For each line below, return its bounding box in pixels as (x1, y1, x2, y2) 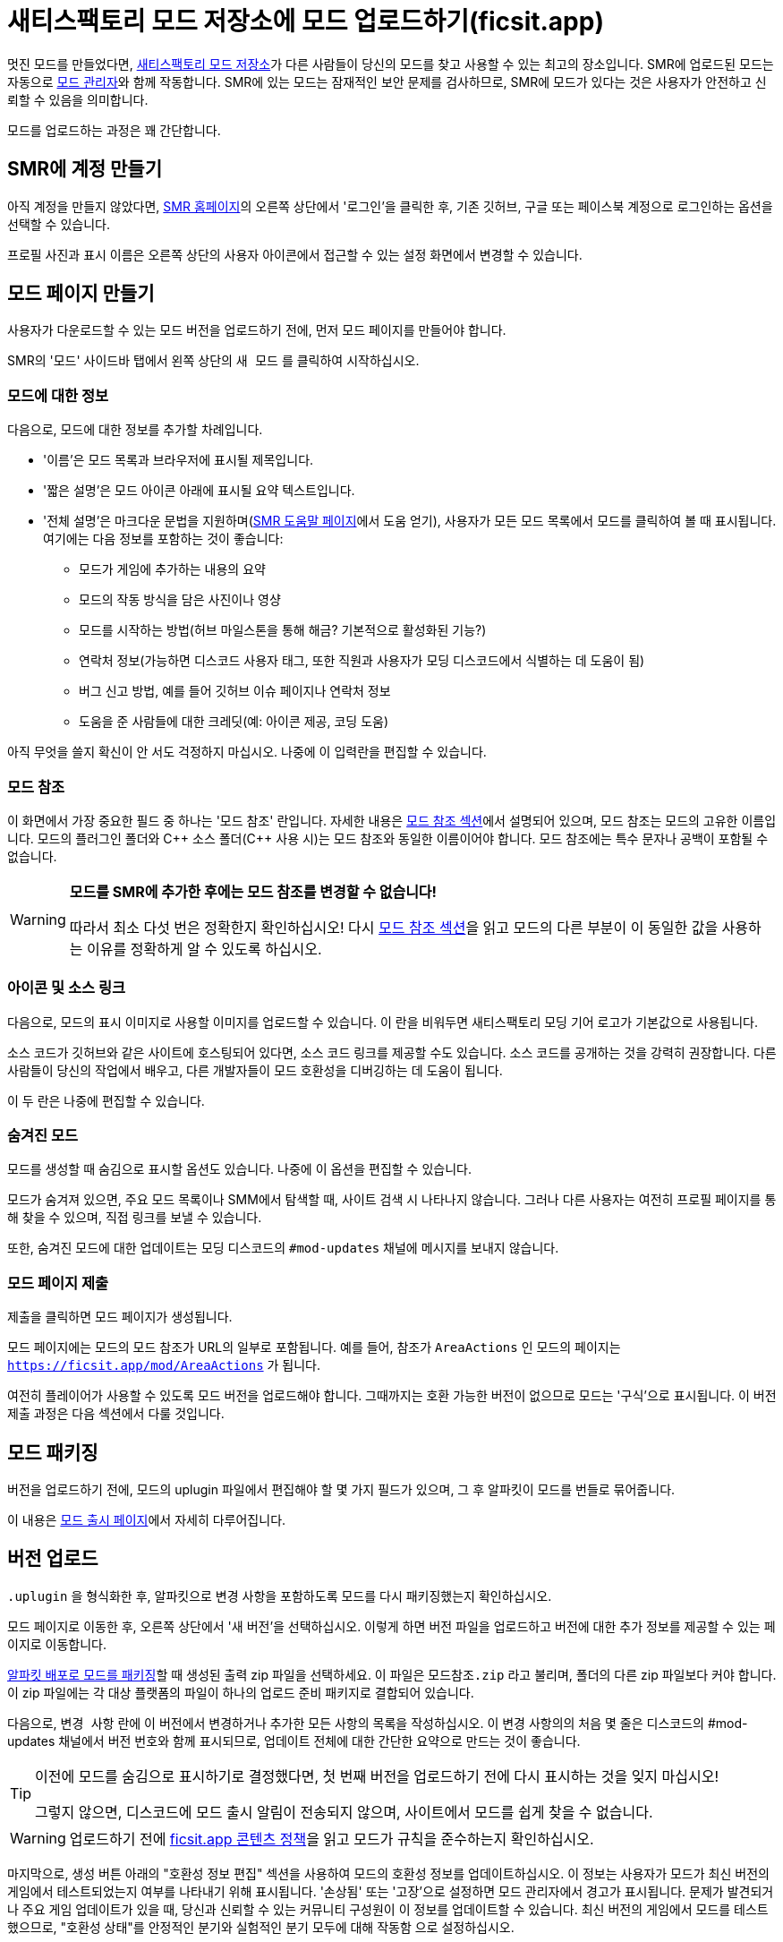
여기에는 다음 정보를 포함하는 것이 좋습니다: (43, 531, 284, 547)
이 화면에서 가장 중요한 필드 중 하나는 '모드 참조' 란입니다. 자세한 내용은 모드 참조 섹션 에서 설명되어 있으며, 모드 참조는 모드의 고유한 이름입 (7, 812, 777, 828)
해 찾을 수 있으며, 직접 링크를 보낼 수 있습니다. (7, 1210, 262, 1226)
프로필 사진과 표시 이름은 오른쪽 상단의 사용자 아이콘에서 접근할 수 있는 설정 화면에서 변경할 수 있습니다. (7, 246, 583, 262)
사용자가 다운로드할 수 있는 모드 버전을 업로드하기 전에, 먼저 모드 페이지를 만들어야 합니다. (7, 322, 506, 338)
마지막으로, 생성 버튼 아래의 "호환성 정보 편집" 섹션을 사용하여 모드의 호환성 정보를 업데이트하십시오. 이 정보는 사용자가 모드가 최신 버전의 (7, 1865, 770, 1881)
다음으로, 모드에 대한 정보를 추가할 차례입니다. (7, 422, 263, 438)
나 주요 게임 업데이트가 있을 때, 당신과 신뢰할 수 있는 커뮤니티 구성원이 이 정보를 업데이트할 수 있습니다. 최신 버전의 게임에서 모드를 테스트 (7, 1901, 769, 1917)
